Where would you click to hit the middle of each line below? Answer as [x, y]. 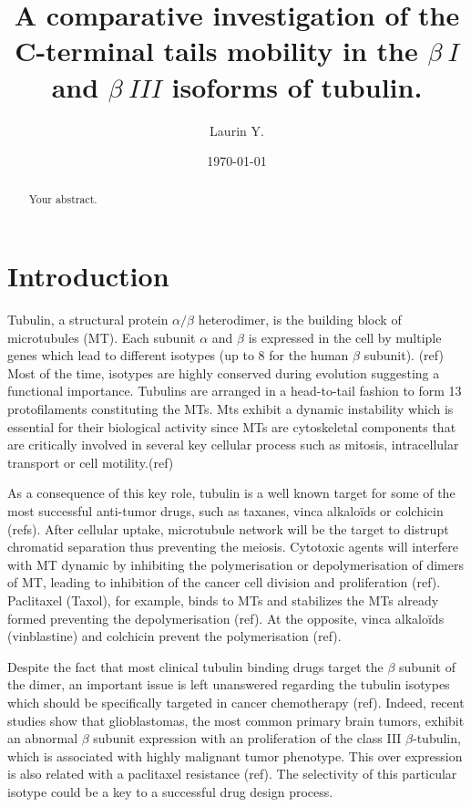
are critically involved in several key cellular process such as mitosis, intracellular [233, 445]
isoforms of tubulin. [297, 86]
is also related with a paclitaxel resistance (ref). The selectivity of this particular [232, 774]
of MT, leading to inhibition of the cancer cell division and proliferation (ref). [224, 582]
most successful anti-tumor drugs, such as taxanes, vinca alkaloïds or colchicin [225, 511]
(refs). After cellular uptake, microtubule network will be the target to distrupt [228, 528]
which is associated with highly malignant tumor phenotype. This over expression [235, 755]
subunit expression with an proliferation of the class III [247, 738]
